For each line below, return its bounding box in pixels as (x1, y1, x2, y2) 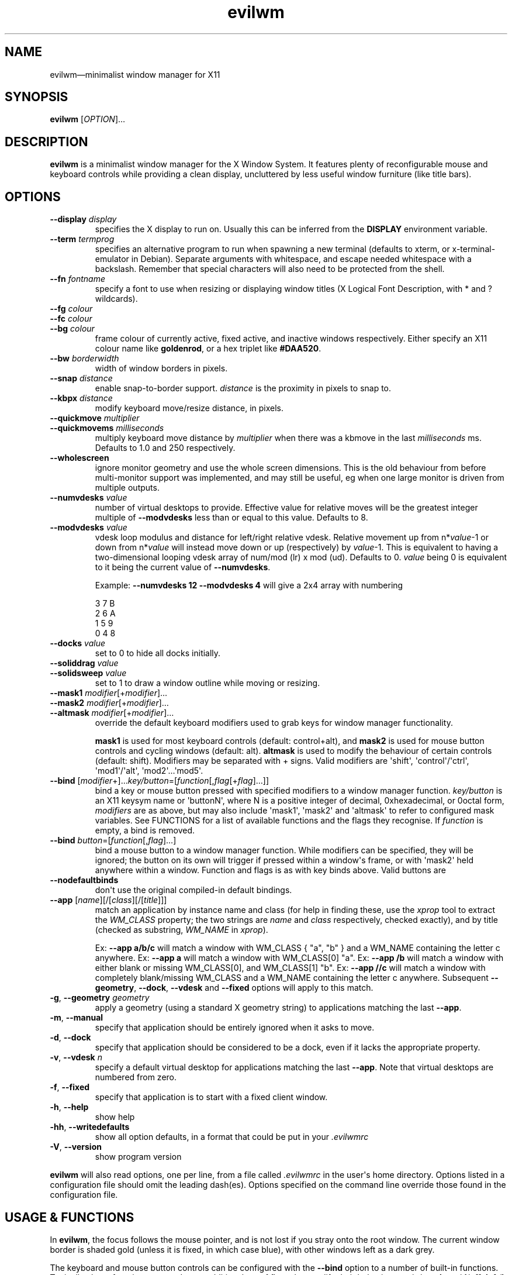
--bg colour (50, 323, 95, 334)
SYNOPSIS (5, 89, 68, 105)
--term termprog (50, 234, 115, 244)
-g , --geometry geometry (50, 993, 150, 1003)
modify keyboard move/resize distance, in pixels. (95, 403, 284, 413)
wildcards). (95, 294, 138, 304)
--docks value (50, 638, 105, 649)
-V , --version (50, 1142, 102, 1152)
